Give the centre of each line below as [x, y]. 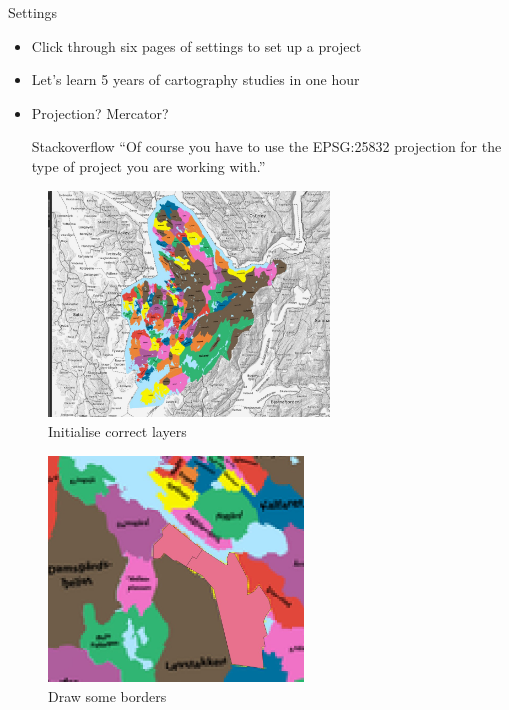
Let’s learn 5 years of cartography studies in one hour [195, 79]
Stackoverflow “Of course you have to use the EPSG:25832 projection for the [266, 146]
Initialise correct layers [117, 430]
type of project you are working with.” [148, 165]
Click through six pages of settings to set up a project [196, 45]
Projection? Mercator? [100, 112]
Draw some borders [107, 695]
